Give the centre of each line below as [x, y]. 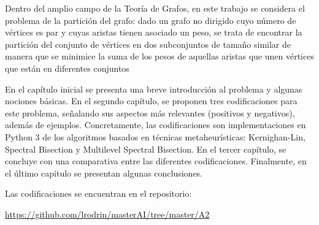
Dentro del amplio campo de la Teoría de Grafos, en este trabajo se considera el [155, 8]
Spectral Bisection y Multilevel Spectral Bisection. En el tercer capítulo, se [146, 149]
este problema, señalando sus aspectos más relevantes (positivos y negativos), [150, 112]
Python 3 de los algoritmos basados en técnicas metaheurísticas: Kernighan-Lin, [155, 136]
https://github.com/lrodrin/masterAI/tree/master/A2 [107, 214]
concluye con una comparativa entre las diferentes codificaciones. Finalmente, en [156, 161]
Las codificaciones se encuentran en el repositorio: [98, 193]
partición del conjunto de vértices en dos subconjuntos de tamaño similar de [148, 44]
